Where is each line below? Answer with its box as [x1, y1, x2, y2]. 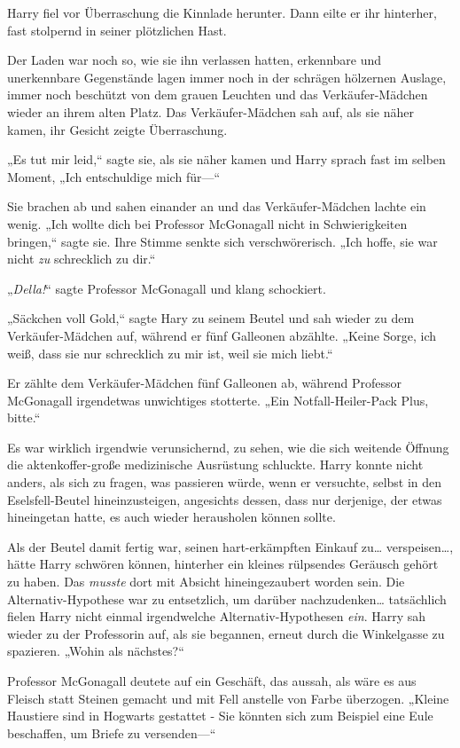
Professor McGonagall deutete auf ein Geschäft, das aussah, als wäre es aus [7, 672, 417, 689]
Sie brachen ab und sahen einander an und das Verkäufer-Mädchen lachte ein [7, 197, 426, 216]
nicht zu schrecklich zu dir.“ [7, 249, 156, 268]
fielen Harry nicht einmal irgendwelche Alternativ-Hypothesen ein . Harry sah [7, 607, 426, 626]
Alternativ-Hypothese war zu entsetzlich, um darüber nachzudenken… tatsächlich [7, 589, 447, 608]
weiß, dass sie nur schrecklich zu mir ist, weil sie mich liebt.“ [7, 343, 333, 362]
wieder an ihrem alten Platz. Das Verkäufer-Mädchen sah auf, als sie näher [7, 102, 415, 121]
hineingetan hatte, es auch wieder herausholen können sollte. [7, 508, 336, 526]
